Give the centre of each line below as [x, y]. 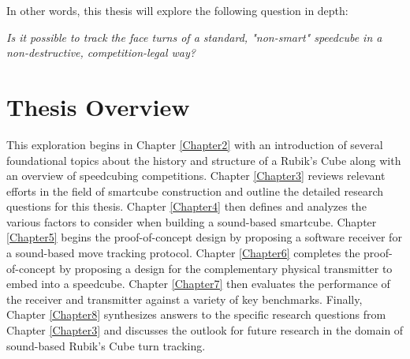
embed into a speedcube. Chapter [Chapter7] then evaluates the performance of [198, 284]
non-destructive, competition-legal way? [101, 52]
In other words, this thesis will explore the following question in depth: [177, 10]
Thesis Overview [98, 106]
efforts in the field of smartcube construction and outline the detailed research [195, 191]
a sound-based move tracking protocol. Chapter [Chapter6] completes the [183, 253]
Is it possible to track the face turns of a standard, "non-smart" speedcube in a [194, 37]
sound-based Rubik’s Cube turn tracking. [106, 345]
